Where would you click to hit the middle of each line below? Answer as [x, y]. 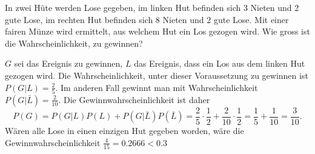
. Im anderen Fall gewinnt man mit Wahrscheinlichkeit [157, 87]
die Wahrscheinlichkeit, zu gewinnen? [74, 43]
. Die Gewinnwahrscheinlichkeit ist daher [134, 99]
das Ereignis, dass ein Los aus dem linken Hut [220, 63]
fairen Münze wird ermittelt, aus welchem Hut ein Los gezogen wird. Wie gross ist [157, 31]
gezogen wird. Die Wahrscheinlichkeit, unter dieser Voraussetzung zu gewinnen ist [157, 75]
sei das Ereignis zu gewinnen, [68, 63]
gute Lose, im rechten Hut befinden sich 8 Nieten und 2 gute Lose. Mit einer [147, 19]
